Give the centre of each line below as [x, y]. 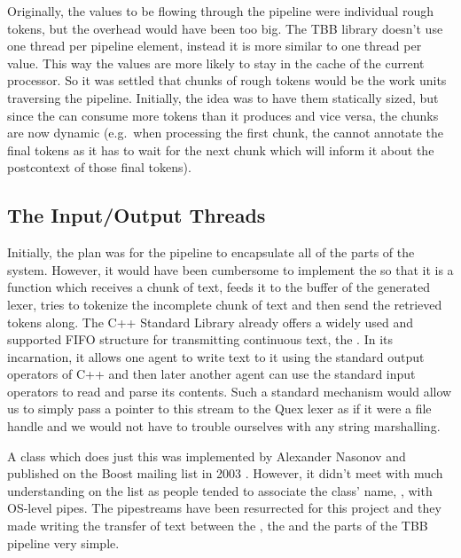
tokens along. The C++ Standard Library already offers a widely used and [210, 322]
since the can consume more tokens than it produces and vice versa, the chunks [223, 115]
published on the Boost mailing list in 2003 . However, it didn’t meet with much [225, 473]
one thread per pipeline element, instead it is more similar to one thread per [215, 46]
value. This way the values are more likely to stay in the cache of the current [216, 63]
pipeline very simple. [63, 542]
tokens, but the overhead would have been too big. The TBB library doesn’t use [225, 28]
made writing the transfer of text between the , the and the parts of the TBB [218, 526]
